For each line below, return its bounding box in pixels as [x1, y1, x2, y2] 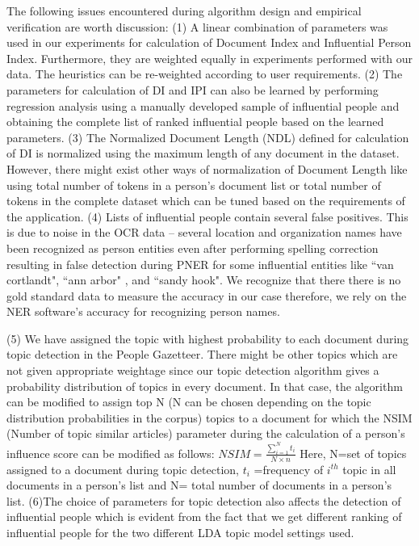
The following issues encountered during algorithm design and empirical [6, 2, 362, 19]
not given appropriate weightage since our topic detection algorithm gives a [6, 362, 379, 379]
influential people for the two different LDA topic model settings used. [6, 524, 354, 541]
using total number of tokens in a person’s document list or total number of [6, 176, 381, 193]
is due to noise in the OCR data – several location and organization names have [6, 224, 402, 241]
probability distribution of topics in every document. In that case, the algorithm [6, 377, 403, 394]
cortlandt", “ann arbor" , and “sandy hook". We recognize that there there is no [6, 271, 401, 288]
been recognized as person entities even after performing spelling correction [6, 239, 379, 256]
